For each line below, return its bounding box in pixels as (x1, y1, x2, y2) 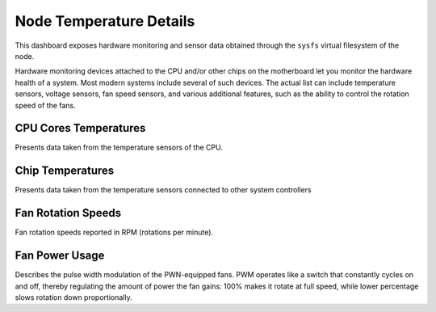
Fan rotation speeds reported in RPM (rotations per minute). (15, 227, 214, 238)
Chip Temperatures (15, 164, 115, 178)
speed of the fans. (15, 100, 76, 110)
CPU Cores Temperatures (15, 121, 146, 135)
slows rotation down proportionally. (15, 292, 132, 302)
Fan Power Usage (15, 249, 105, 263)
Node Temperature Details (15, 12, 195, 30)
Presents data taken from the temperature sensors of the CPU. (15, 142, 224, 153)
